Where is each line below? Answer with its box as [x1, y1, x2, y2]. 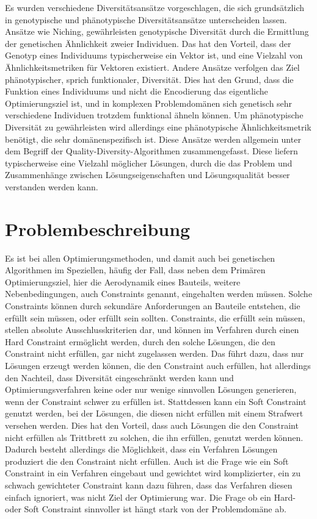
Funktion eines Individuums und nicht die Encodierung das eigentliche [5, 85, 268, 98]
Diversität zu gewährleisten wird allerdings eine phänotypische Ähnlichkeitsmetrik [5, 120, 312, 133]
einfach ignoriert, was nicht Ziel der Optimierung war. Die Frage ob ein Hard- [5, 490, 296, 503]
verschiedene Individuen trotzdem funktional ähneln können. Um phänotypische [5, 109, 304, 121]
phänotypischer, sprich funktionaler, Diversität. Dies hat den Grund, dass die [5, 73, 294, 85]
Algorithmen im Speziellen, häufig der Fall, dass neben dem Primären [5, 263, 266, 276]
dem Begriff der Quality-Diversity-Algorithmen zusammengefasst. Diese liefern [5, 145, 298, 157]
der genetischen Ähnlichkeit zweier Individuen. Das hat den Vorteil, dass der [5, 37, 291, 49]
